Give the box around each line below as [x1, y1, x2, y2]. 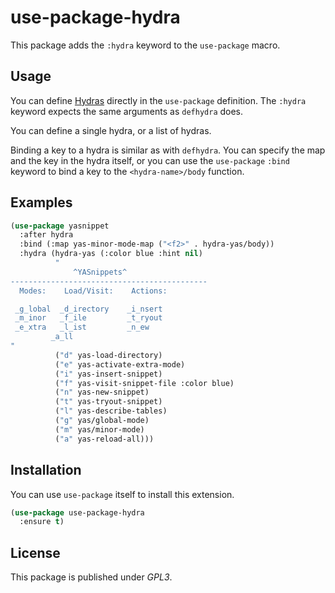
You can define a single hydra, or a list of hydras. [10, 124, 212, 136]
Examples [10, 194, 73, 211]
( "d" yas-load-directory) [54, 350, 163, 360]
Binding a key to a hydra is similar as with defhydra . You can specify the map [10, 144, 326, 156]
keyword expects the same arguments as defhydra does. [10, 105, 244, 117]
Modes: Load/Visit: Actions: [19, 286, 168, 296]
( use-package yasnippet [10, 221, 110, 231]
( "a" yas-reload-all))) [54, 434, 155, 444]
